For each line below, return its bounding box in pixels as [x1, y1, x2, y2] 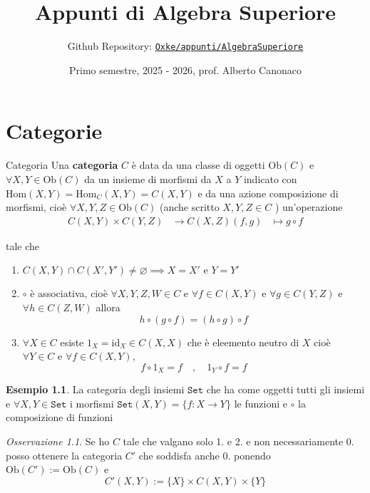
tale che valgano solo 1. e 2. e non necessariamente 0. [123, 433, 354, 448]
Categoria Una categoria [6, 157, 118, 172]
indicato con [243, 171, 297, 186]
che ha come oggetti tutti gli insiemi [206, 382, 365, 397]
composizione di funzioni [6, 410, 113, 425]
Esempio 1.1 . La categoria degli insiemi [6, 382, 185, 397]
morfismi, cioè [6, 199, 67, 214]
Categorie [6, 116, 103, 145]
